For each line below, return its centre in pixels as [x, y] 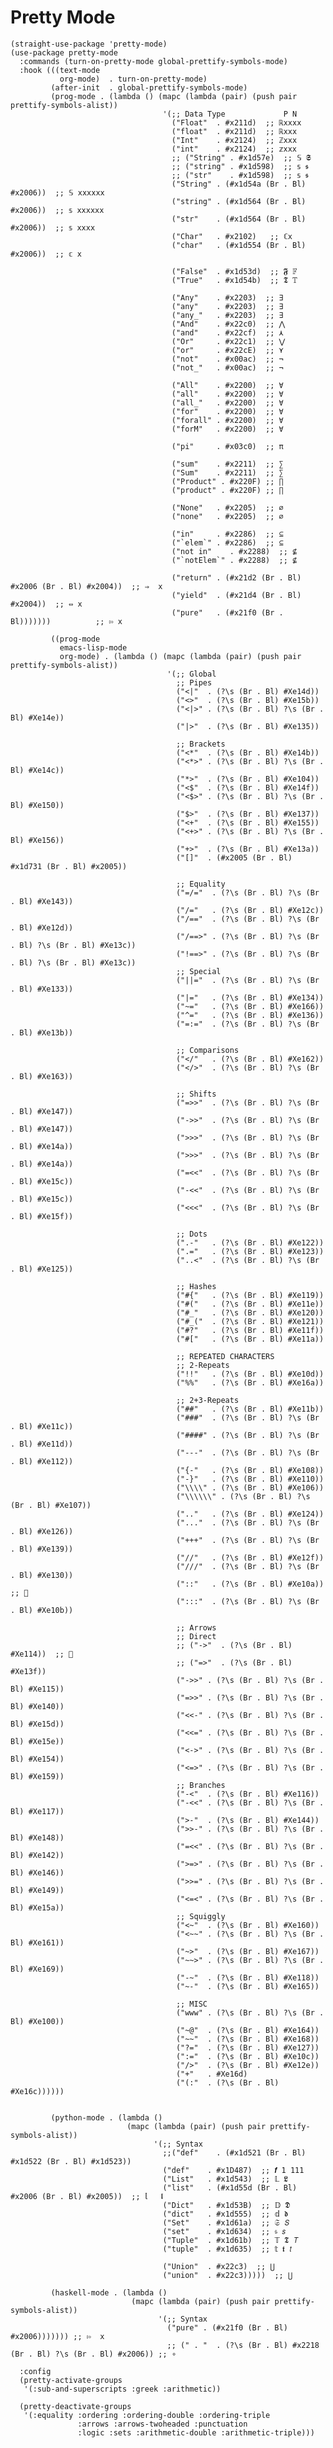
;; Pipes [194, 682]
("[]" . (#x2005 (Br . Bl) [234, 857]
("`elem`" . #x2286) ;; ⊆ [227, 542]
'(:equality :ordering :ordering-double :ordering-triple [147, 2415]
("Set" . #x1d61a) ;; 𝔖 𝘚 [226, 2222]
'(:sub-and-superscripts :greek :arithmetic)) [122, 2389]
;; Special [198, 971]
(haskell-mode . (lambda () [109, 2292]
